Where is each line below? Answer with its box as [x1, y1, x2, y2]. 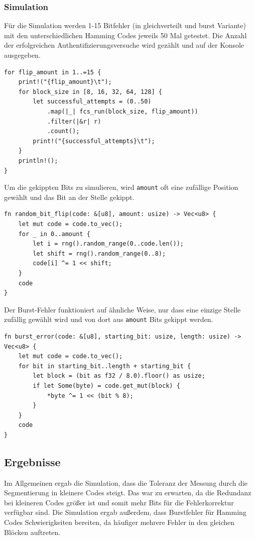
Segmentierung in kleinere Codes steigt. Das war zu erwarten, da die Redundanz [4, 487, 251, 498]
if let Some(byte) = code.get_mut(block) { [33, 382, 180, 389]
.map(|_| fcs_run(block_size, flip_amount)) [47, 107, 198, 115]
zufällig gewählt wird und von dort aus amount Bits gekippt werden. [4, 314, 213, 325]
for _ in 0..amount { [18, 230, 90, 238]
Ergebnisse [4, 454, 61, 469]
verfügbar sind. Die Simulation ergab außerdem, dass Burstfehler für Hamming [4, 507, 246, 517]
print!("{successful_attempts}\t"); [33, 137, 155, 145]
